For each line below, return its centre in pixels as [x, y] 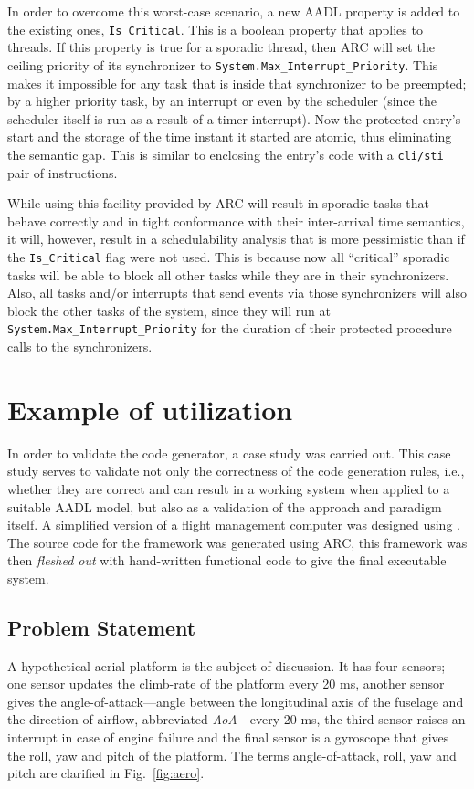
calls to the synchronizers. [80, 346]
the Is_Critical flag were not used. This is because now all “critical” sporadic [229, 256]
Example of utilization [150, 409]
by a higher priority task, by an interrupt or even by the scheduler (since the [222, 101]
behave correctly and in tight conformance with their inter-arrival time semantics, [236, 221]
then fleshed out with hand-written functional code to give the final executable [227, 560]
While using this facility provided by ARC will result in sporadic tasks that [219, 203]
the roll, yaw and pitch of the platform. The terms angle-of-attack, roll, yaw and [232, 755]
